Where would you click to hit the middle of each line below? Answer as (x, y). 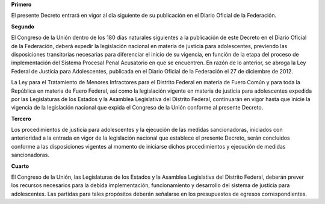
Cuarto (20, 166)
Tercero (21, 119)
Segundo (23, 26)
